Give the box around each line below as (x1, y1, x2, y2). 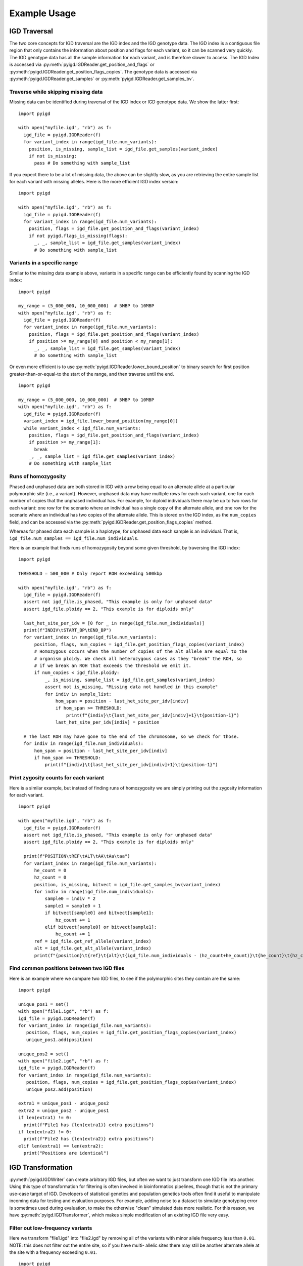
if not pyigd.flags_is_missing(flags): (28, 233, 128, 239)
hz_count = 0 (34, 875, 67, 881)
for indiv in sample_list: (44, 691, 112, 697)
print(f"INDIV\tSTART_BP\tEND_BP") (23, 627, 112, 633)
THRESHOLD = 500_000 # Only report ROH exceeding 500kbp (18, 570, 163, 576)
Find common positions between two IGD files (9, 965, 125, 972)
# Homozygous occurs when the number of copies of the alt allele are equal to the (34, 649, 247, 654)
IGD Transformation (9, 1163, 73, 1172)
